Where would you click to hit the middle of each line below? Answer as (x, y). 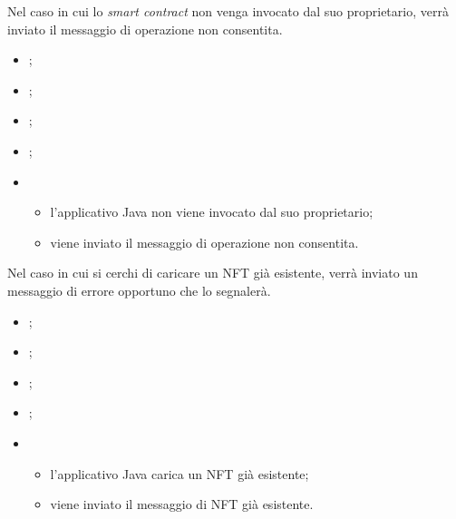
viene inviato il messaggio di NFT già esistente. (182, 504)
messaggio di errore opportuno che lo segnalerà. (139, 290)
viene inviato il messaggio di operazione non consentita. (204, 242)
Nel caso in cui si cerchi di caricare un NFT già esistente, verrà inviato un (213, 273)
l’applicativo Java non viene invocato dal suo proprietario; (212, 212)
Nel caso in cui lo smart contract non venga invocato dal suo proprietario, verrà (228, 11)
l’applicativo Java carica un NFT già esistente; (179, 473)
